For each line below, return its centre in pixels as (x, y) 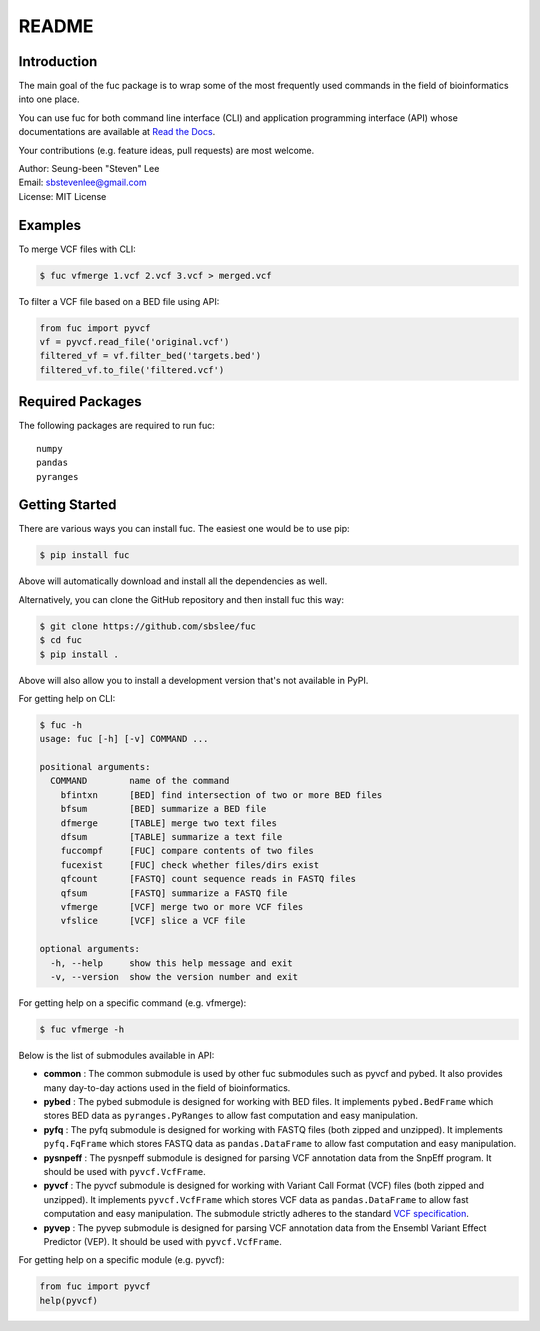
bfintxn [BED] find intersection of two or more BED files (221, 794)
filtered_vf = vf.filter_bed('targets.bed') (150, 356)
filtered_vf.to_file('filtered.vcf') (132, 369)
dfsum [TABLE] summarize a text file (171, 837)
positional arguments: (95, 767)
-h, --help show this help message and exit (172, 963)
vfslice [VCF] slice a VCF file (153, 921)
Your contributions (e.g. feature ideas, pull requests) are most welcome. (166, 150)
